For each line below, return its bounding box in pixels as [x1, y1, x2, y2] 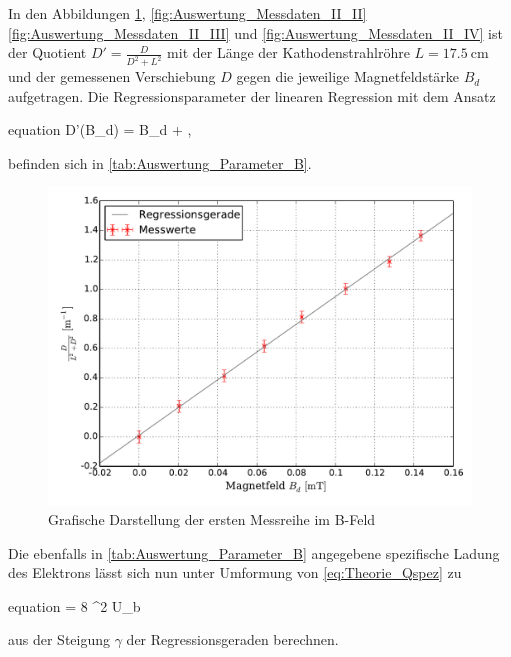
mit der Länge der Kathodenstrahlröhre [167, 42, 410, 63]
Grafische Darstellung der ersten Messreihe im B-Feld [48, 509, 376, 530]
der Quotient [8, 42, 87, 63]
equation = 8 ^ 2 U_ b [8, 595, 141, 616]
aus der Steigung [8, 629, 111, 650]
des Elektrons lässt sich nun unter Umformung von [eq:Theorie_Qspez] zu [8, 562, 462, 583]
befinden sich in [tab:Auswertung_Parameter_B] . [8, 152, 312, 173]
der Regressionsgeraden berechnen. [126, 629, 339, 650]
